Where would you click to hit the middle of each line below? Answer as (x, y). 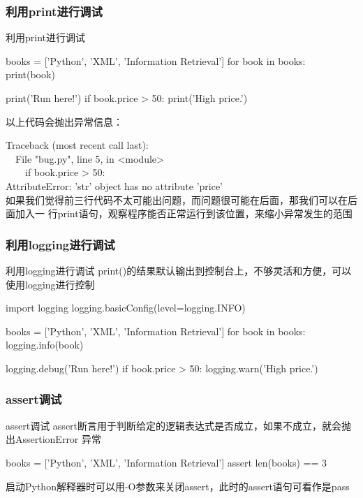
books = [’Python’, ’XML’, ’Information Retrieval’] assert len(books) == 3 (166, 462)
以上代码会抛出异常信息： (64, 121)
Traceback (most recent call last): (77, 145)
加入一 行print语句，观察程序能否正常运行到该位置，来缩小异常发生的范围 (184, 213)
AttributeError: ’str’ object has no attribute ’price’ (114, 185)
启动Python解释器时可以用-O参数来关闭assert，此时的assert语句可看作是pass (178, 486)
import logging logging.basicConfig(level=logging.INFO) (126, 308)
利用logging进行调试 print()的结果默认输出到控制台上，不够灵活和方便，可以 (179, 270)
